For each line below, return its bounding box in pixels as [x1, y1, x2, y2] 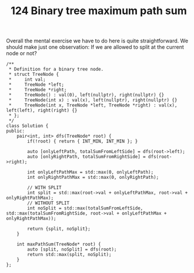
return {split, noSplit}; [27, 226, 91, 232]
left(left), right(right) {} [6, 108, 78, 114]
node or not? [6, 50, 37, 57]
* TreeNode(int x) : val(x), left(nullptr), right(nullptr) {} [8, 97, 178, 104]
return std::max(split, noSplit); [27, 252, 112, 258]
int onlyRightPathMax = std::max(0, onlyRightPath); [27, 175, 159, 181]
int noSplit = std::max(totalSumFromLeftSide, [27, 205, 143, 211]
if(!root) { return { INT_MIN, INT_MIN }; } [27, 138, 138, 145]
